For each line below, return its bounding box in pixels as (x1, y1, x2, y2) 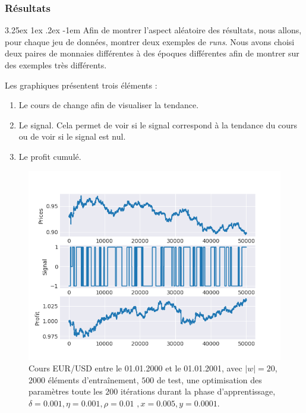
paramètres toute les (29, 385, 103, 398)
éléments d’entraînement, (48, 373, 139, 386)
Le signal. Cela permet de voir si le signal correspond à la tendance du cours (18, 118, 297, 131)
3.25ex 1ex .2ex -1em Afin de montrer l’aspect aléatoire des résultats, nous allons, (5, 24, 302, 36)
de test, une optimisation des (156, 373, 262, 386)
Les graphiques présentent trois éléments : (5, 78, 157, 91)
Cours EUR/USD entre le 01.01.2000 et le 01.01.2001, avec (29, 362, 242, 374)
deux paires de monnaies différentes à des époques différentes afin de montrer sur (5, 47, 299, 59)
